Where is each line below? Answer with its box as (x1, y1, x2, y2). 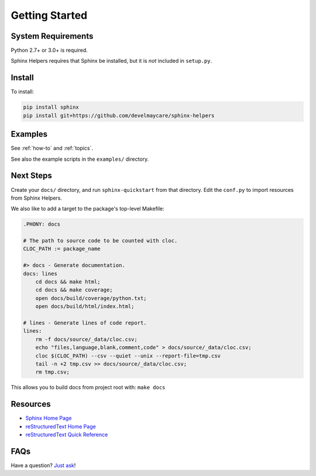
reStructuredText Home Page (25, 423, 96, 430)
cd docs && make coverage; (35, 286, 114, 293)
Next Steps (11, 171, 52, 181)
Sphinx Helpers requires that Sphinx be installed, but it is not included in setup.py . (11, 58, 212, 65)
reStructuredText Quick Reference (25, 431, 108, 438)
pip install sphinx (23, 104, 79, 111)
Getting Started (11, 9, 88, 22)
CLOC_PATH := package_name (23, 245, 101, 252)
